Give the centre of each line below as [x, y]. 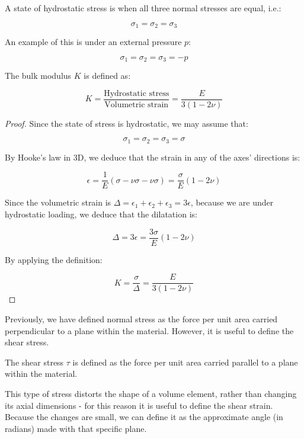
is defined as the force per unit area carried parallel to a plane [185, 362]
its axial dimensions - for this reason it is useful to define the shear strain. [139, 405]
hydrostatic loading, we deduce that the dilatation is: [101, 214]
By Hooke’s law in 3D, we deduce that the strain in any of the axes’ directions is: [153, 157]
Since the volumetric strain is [58, 202]
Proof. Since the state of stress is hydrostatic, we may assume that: [127, 123]
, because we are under [232, 202]
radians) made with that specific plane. [76, 428]
